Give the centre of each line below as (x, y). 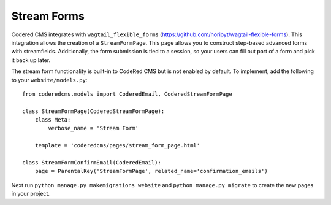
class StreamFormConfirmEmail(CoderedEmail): (92, 163)
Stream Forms (48, 16)
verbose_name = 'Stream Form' (93, 128)
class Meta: (53, 120)
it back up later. (31, 60)
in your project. (31, 194)
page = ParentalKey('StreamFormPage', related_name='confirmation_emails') (151, 171)
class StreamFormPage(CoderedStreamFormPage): (93, 111)
